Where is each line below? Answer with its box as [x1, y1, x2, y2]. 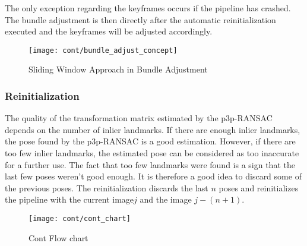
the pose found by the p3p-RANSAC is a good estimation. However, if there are [5, 135, 296, 147]
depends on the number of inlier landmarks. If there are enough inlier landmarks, [5, 123, 300, 135]
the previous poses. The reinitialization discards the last [5, 181, 208, 194]
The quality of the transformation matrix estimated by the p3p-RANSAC [5, 112, 273, 124]
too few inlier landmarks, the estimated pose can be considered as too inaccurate [5, 147, 299, 159]
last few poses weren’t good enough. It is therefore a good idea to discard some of [5, 170, 302, 182]
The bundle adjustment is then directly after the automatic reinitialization [5, 13, 276, 26]
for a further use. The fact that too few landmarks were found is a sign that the [5, 158, 295, 171]
